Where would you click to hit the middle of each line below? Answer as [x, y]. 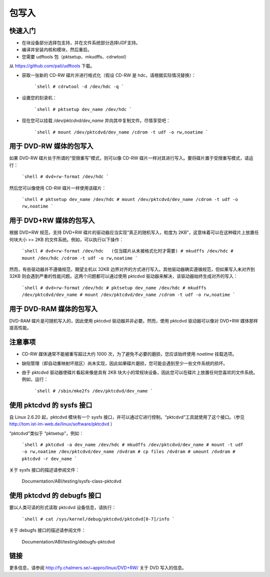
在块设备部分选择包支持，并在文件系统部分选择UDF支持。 [81, 43]
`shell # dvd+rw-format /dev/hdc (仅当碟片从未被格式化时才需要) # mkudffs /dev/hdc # [127, 251]
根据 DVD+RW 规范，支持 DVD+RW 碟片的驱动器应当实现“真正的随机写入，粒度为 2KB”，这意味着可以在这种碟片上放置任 [134, 232]
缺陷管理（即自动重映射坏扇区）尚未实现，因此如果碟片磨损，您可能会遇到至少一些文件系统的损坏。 [124, 363]
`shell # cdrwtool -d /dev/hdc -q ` [79, 87]
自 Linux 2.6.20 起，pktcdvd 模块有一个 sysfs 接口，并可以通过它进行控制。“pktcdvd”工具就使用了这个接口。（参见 [127, 417]
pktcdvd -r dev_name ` [49, 458]
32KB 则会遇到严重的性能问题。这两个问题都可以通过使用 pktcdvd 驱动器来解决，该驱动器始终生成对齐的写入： [124, 276]
